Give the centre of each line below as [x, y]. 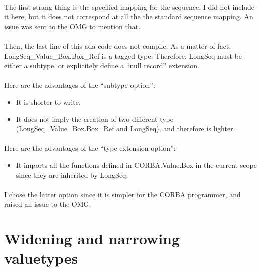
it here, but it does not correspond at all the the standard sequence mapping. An [129, 16]
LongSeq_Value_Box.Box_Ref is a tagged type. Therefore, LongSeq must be [123, 55]
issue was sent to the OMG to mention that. [72, 26]
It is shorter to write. [48, 101]
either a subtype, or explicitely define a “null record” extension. [102, 65]
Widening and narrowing [92, 239]
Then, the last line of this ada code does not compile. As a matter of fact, [118, 45]
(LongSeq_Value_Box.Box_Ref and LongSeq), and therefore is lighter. [125, 128]
